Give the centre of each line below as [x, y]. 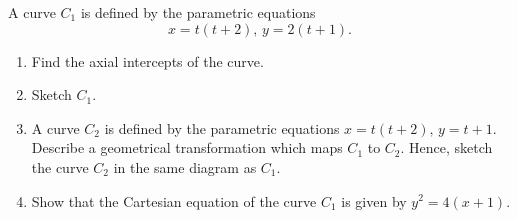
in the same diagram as [185, 166]
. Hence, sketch [446, 147]
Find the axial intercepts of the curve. [147, 60]
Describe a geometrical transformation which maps [187, 147]
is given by [374, 200]
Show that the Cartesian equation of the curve [174, 200]
